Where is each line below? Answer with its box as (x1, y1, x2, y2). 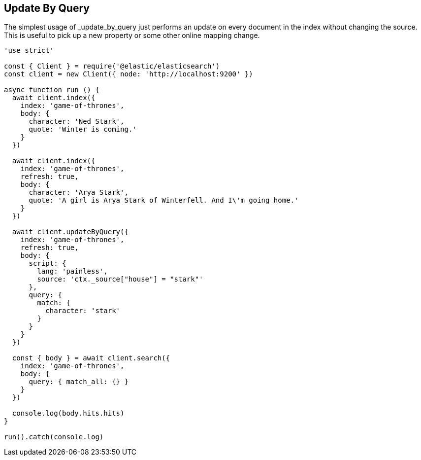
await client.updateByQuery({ (12, 228, 129, 236)
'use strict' (4, 46, 54, 55)
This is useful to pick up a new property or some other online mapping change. (4, 31, 260, 40)
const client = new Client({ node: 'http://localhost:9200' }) (4, 70, 253, 78)
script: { (29, 259, 66, 268)
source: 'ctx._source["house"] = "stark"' (37, 275, 203, 283)
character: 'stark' (45, 307, 121, 315)
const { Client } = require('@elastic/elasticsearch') (4, 62, 220, 71)
